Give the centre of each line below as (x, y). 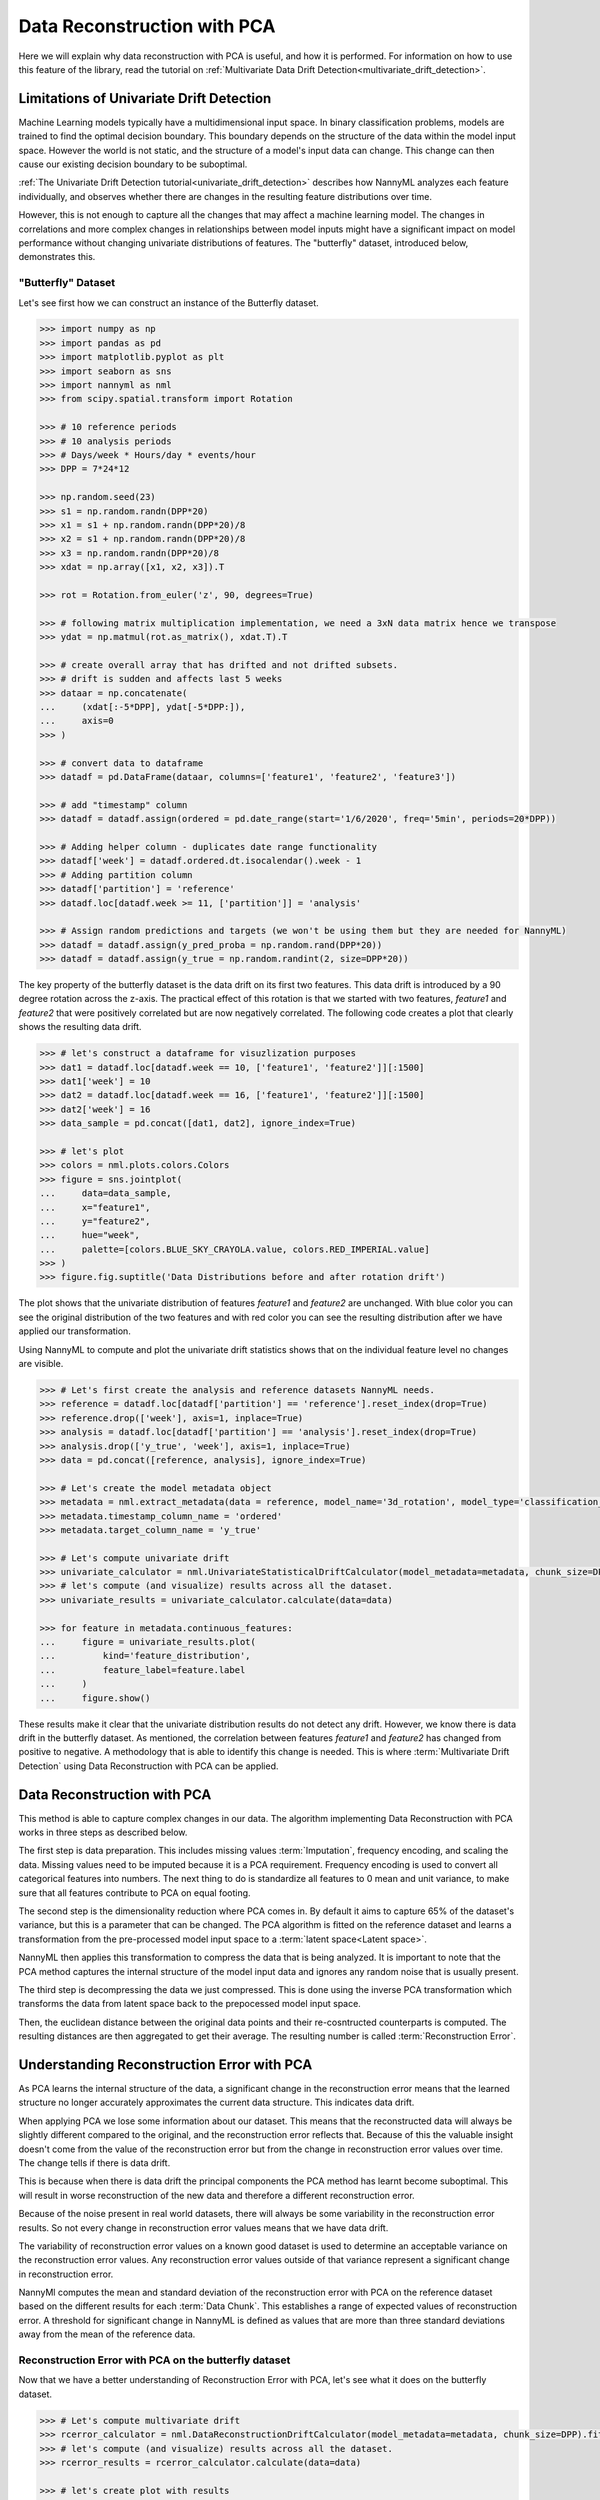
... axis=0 (76, 721)
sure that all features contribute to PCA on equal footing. (134, 1892)
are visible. (41, 1363)
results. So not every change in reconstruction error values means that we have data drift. (203, 2227)
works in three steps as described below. (103, 1832)
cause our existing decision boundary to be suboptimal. (133, 164)
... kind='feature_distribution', (145, 1656)
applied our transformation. (75, 1331)
